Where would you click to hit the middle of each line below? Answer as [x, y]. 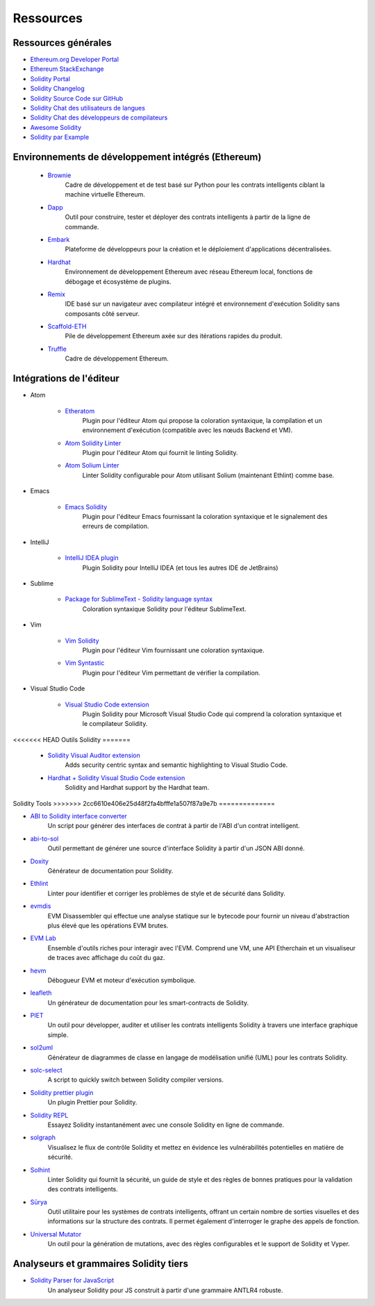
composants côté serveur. [102, 313]
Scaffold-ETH [67, 326]
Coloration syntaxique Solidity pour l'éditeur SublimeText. [164, 609]
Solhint [40, 1170]
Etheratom [80, 411]
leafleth [41, 993]
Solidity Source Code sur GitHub [77, 98]
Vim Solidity [82, 640]
